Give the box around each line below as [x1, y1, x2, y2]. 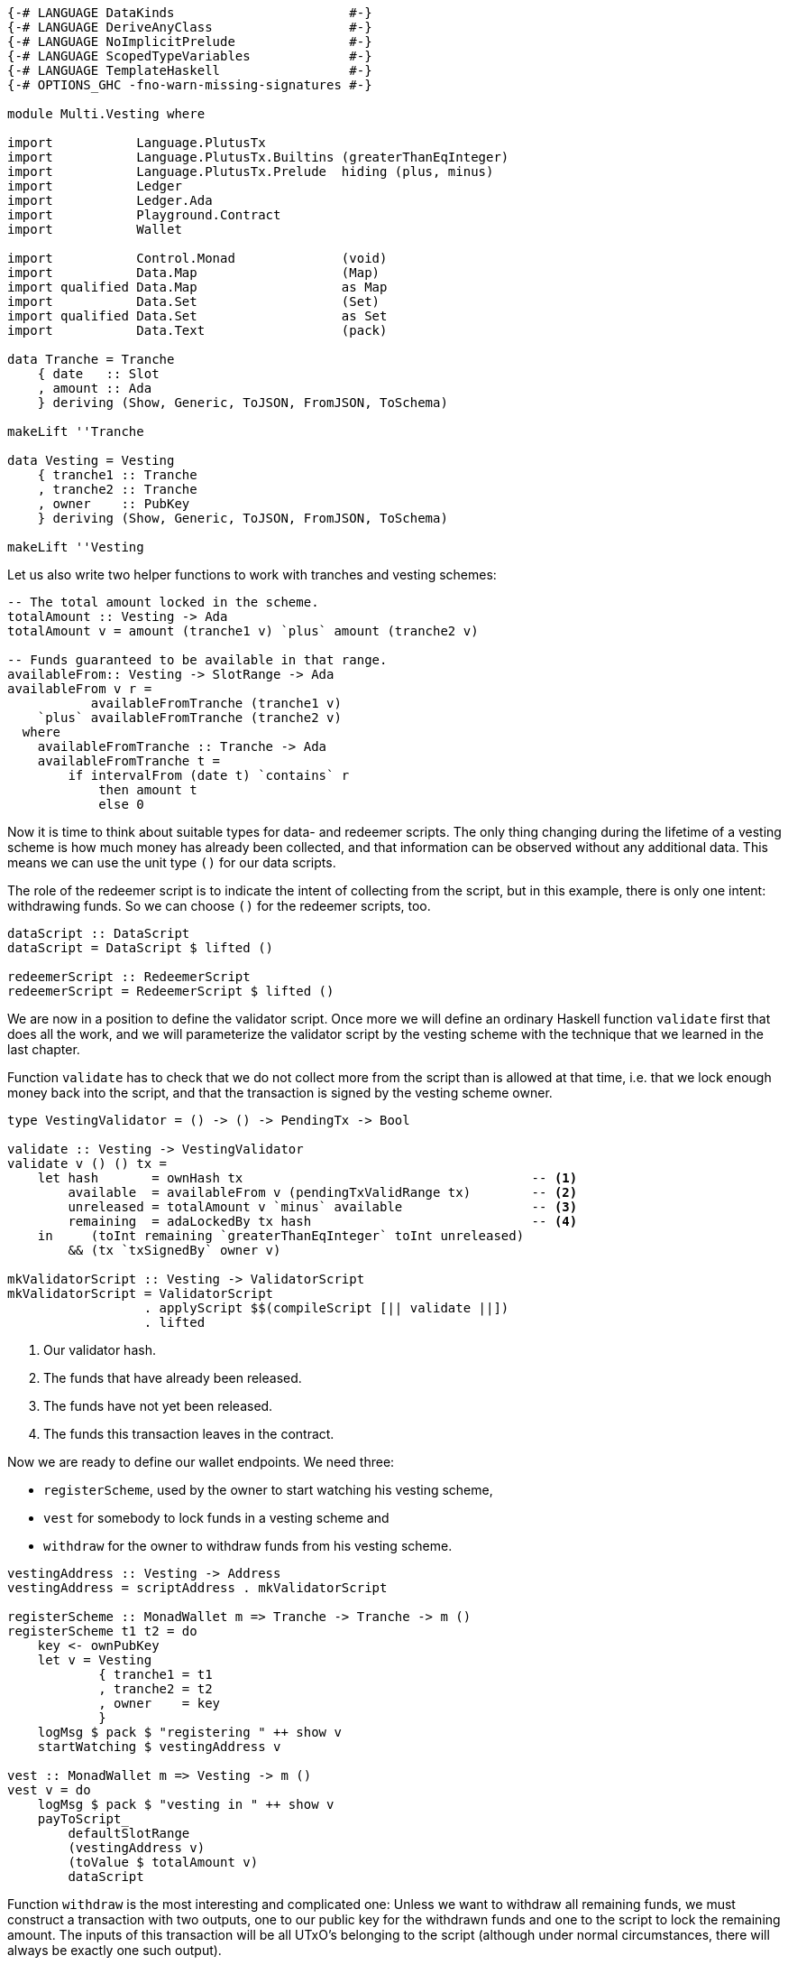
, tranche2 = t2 [98, 1682, 213, 1696]
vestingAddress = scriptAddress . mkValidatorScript [7, 1580, 388, 1595]
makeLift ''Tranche [7, 424, 144, 439]
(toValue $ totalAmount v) [68, 1855, 259, 1869]
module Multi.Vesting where [7, 107, 206, 121]
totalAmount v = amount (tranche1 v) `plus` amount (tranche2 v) [7, 624, 479, 638]
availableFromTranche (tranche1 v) [90, 696, 342, 710]
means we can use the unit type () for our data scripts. [7, 855, 336, 870]
